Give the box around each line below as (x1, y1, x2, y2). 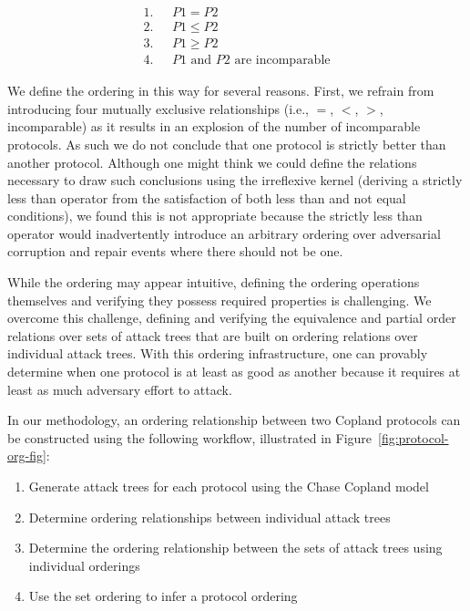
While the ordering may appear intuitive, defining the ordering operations (7, 273, 420, 292)
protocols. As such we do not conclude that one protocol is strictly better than (7, 134, 446, 153)
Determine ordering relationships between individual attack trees (28, 507, 391, 526)
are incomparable (234, 54, 331, 67)
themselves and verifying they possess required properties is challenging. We (7, 290, 432, 309)
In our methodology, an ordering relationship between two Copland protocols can (7, 410, 461, 430)
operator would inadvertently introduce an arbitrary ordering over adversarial (7, 223, 441, 243)
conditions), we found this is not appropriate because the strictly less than (7, 206, 423, 225)
